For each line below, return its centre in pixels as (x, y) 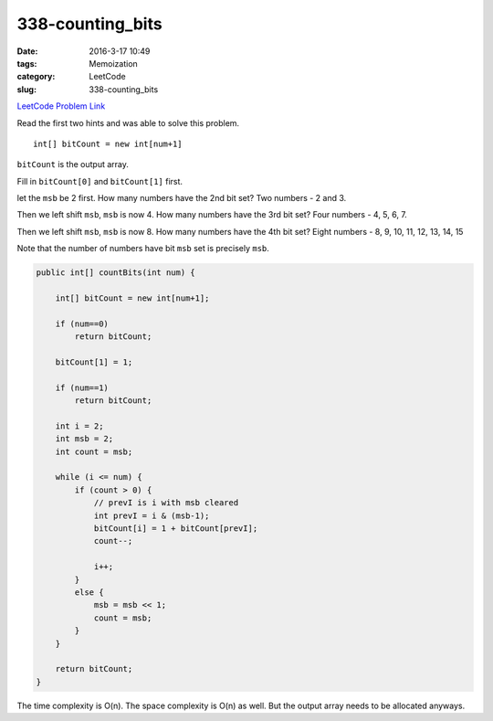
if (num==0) (82, 323)
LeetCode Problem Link (61, 106)
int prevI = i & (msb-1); (152, 515)
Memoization (114, 63)
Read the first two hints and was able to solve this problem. (128, 122)
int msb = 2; (84, 439)
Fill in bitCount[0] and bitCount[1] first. (100, 181)
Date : (27, 51)
